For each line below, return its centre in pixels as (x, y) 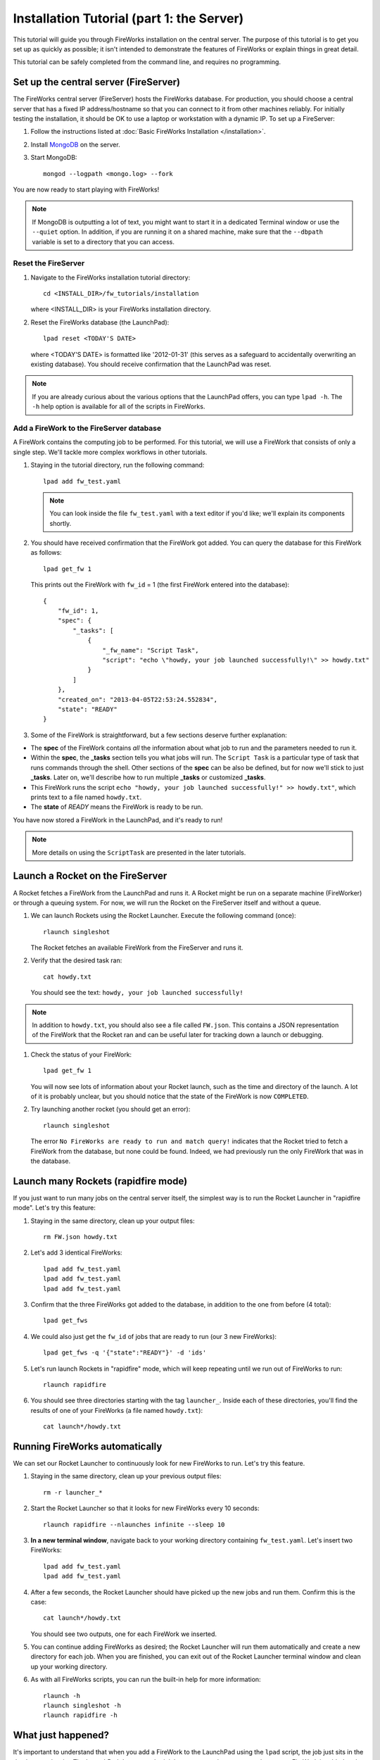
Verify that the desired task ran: (76, 960)
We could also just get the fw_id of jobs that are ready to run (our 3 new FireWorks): (154, 1336)
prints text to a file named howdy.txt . (86, 797)
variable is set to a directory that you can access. (103, 241)
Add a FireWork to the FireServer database (87, 428)
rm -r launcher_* (73, 1492)
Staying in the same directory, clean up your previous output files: (126, 1476)
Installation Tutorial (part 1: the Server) (128, 18)
